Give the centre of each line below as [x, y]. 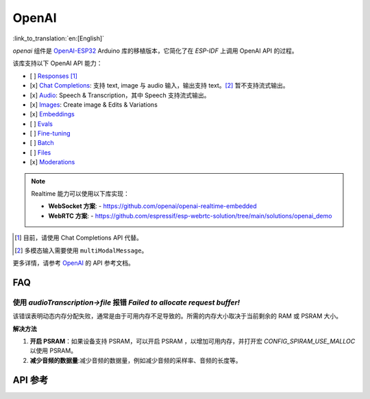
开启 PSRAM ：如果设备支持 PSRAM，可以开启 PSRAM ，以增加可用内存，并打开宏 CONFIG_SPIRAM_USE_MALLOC [193, 341]
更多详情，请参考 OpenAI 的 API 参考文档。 [74, 263]
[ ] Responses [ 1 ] [54, 76]
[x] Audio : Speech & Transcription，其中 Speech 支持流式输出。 [120, 95]
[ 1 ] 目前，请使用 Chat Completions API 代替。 [79, 238]
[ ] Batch [42, 143]
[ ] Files [40, 152]
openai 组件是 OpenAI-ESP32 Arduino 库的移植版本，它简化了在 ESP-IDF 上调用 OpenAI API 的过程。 [155, 51]
